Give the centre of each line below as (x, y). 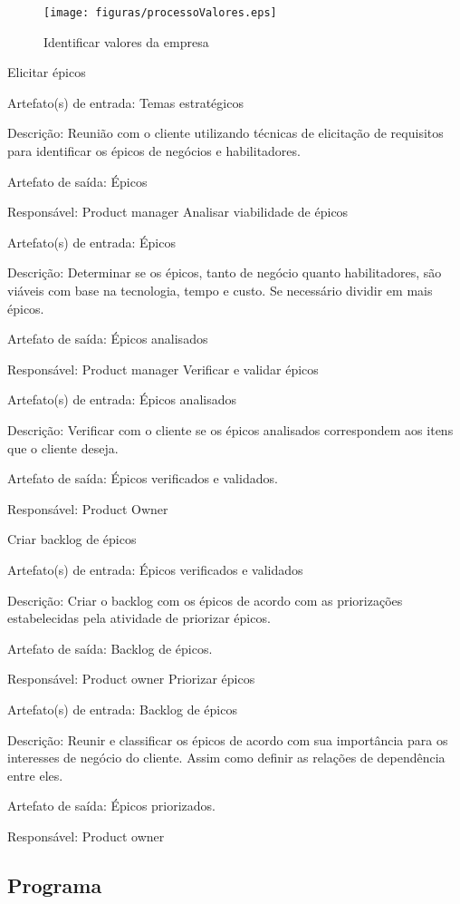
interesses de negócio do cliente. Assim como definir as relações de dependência (226, 758)
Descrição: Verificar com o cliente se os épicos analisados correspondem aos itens (230, 429)
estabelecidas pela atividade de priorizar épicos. (139, 618)
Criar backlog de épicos (72, 539)
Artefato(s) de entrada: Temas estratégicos (125, 102)
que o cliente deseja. (63, 447)
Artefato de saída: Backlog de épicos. (110, 648)
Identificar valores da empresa (126, 41)
